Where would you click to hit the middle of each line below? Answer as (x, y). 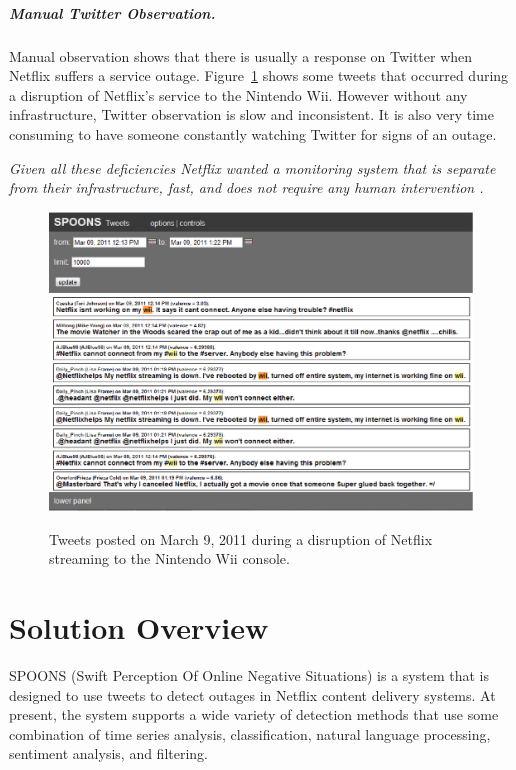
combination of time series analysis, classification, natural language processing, (250, 733)
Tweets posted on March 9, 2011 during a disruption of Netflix (241, 538)
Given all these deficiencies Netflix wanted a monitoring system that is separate (252, 167)
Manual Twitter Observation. (112, 12)
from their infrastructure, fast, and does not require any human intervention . (246, 187)
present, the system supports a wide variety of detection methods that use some (254, 714)
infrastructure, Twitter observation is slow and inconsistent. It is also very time (252, 114)
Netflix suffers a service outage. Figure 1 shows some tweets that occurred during (259, 75)
